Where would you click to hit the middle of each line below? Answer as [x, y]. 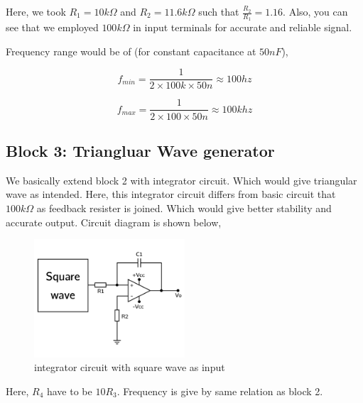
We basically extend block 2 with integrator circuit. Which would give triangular [181, 180]
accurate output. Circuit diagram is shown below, [114, 222]
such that [219, 11]
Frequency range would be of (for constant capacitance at [131, 51]
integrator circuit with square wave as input [130, 367]
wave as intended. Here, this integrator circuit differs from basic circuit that [171, 194]
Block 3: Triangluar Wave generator [140, 150]
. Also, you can [315, 11]
